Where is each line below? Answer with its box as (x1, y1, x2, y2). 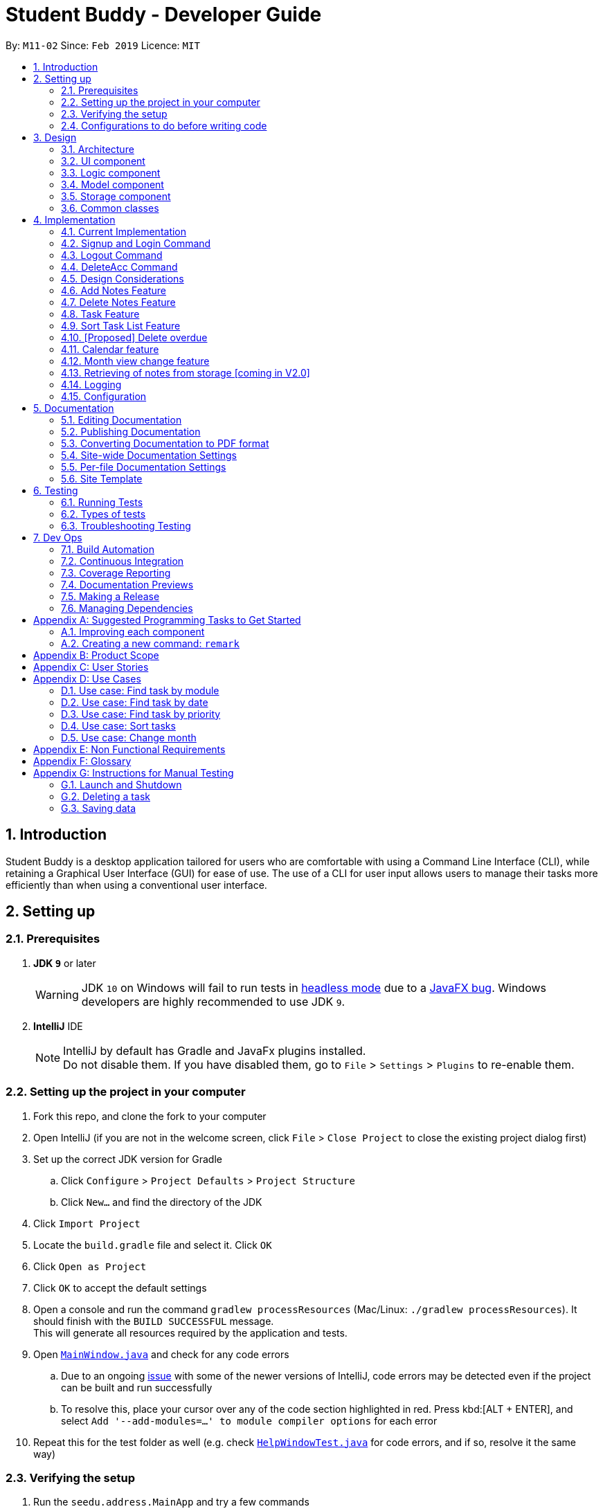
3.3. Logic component (61, 166, 161, 179)
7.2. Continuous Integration (61, 554, 184, 567)
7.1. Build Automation (61, 543, 154, 555)
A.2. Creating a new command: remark (61, 637, 240, 649)
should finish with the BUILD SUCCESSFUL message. (33, 1314, 274, 1327)
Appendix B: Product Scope (33, 649, 159, 661)
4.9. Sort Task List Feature (61, 319, 181, 332)
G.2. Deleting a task (61, 790, 150, 802)
